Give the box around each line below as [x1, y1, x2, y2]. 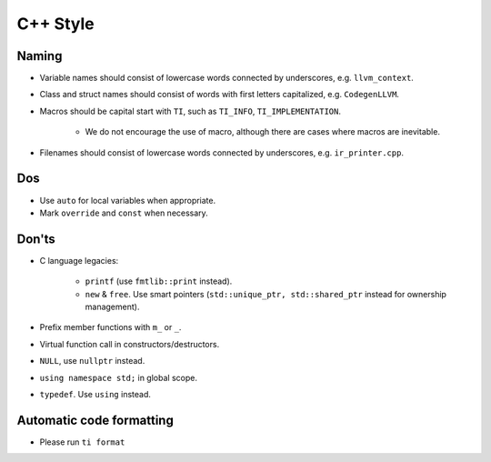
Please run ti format [39, 437, 125, 447]
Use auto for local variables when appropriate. [39, 195, 216, 206]
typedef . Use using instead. [39, 388, 152, 399]
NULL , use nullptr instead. [39, 356, 145, 367]
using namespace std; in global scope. [39, 372, 197, 383]
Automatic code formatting [16, 412, 175, 427]
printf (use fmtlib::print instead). [85, 276, 233, 286]
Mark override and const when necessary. [39, 207, 208, 218]
